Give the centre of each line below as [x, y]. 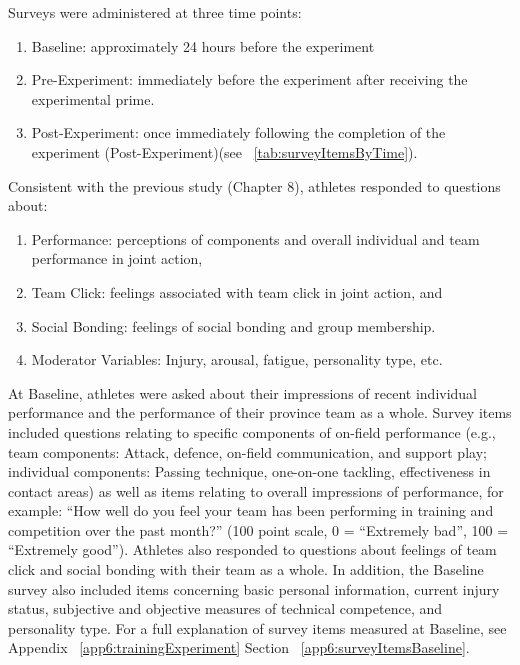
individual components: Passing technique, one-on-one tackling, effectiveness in [249, 471]
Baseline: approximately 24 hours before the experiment [203, 45]
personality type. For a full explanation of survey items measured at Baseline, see [257, 627]
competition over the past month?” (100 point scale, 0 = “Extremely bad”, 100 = [258, 529]
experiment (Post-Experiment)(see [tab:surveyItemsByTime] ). [224, 151]
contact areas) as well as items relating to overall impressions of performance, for [256, 490]
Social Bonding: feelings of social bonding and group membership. [233, 325]
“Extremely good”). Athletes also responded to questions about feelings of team [252, 549]
